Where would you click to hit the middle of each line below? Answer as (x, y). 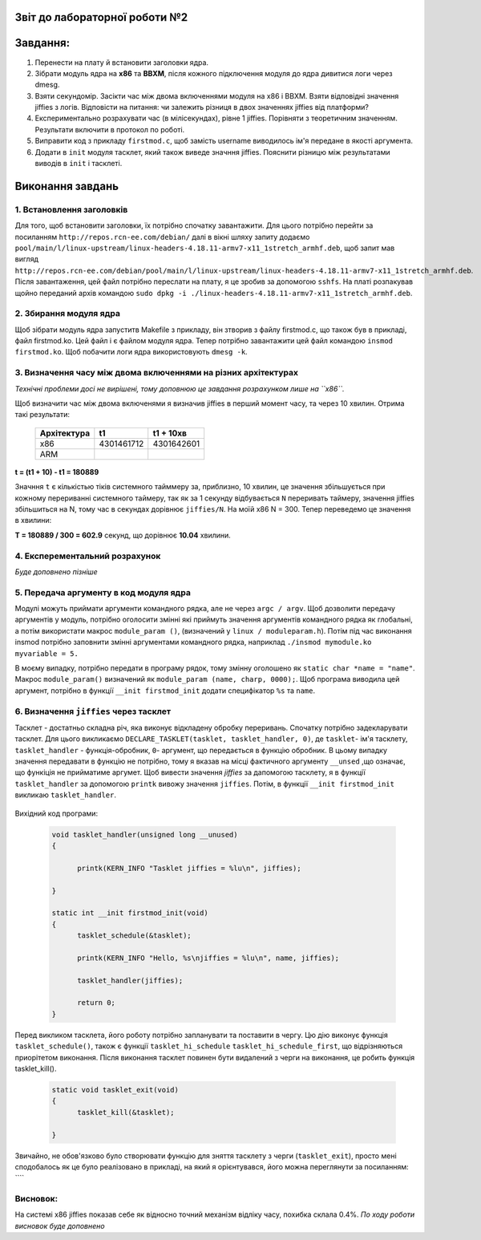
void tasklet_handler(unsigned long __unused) (145, 835)
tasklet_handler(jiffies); (130, 980)
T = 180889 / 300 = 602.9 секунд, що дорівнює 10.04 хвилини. (123, 535)
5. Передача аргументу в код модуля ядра (103, 592)
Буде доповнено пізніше (56, 571)
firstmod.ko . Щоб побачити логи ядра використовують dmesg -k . (131, 352)
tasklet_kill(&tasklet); (126, 1112)
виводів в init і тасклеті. (79, 164)
